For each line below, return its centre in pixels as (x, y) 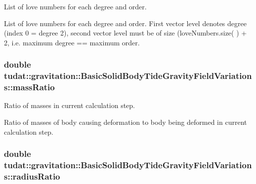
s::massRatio (29, 87)
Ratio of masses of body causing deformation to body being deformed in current (126, 122)
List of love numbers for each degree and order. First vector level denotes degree (125, 23)
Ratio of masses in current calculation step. (70, 105)
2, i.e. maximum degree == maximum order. (72, 42)
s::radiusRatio (32, 176)
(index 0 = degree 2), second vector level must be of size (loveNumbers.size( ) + (126, 33)
